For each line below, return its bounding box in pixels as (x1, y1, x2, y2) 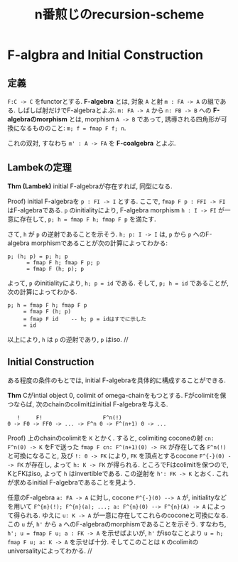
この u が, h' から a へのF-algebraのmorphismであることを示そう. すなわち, (7, 519, 227, 528)
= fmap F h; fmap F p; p (26, 259, 100, 266)
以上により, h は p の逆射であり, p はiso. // (7, 335, 129, 343)
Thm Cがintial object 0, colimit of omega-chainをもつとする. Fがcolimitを (7, 391, 220, 399)
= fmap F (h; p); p (26, 265, 84, 272)
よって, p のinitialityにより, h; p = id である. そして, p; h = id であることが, (7, 279, 229, 287)
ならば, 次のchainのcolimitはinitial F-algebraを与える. (13, 399, 168, 409)
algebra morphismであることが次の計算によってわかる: (7, 239, 168, 247)
